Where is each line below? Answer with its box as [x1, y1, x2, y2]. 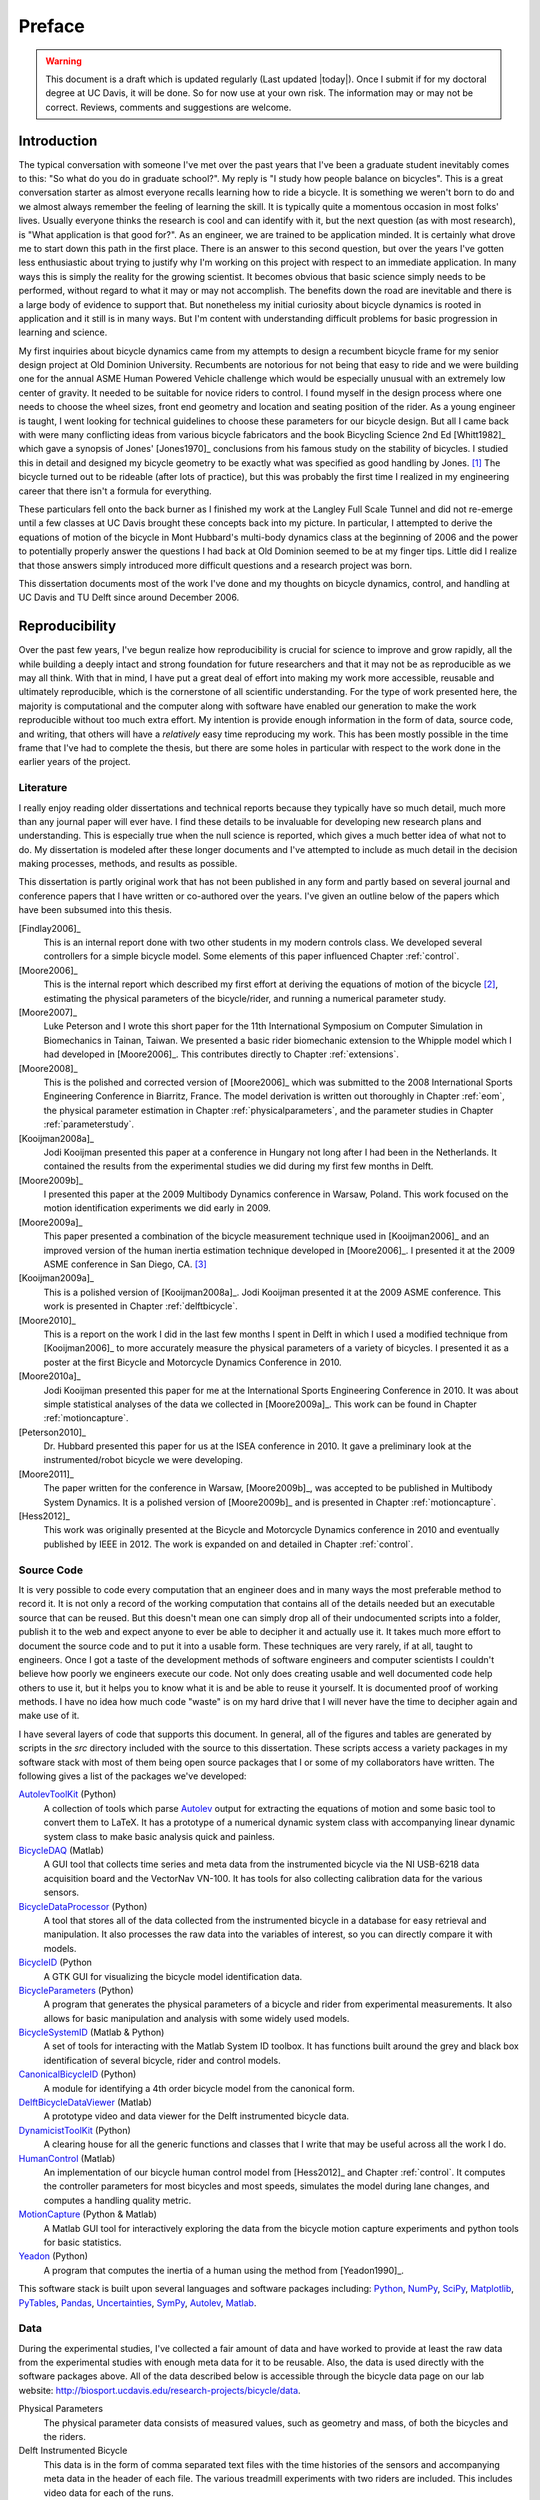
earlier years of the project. [18, 756, 131, 768]
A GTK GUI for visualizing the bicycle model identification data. [43, 1970, 303, 1982]
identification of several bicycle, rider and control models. [43, 2054, 281, 2066]
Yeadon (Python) [18, 2250, 89, 2262]
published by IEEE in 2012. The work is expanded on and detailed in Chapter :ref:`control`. [43, 1538, 414, 1550]
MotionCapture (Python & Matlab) [18, 2208, 157, 2220]
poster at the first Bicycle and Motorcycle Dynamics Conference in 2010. [43, 1356, 342, 1368]
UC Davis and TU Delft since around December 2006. [18, 591, 240, 604]
